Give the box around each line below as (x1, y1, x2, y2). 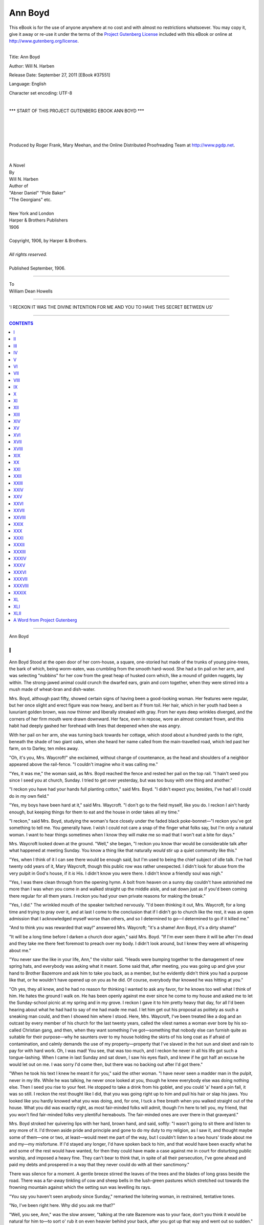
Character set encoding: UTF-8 (9, 90, 72, 96)
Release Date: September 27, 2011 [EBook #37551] (9, 72, 110, 78)
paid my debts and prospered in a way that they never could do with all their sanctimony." (9, 1162, 190, 1168)
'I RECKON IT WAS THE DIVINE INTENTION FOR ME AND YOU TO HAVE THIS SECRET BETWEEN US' (9, 304, 214, 310)
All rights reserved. (9, 251, 47, 257)
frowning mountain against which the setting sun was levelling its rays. (9, 1184, 152, 1190)
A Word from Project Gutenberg (13, 617, 77, 623)
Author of (9, 183, 28, 189)
